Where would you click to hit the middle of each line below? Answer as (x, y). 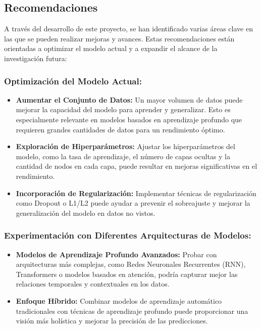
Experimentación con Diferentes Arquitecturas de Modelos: (128, 235)
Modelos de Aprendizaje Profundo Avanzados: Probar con (116, 254)
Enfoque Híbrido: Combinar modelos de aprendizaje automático (119, 300)
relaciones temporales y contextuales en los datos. (93, 284)
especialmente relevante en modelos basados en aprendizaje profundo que (129, 119)
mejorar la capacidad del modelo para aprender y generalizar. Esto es (123, 109)
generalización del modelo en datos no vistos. (86, 213)
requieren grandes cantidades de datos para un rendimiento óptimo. (120, 129)
